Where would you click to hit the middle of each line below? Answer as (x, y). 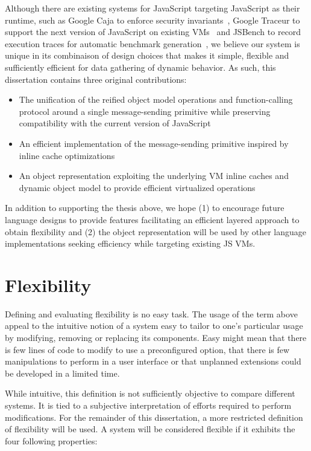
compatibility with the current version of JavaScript (115, 123)
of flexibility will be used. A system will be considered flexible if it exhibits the (150, 429)
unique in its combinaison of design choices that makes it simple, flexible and (147, 55)
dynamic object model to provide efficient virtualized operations (137, 187)
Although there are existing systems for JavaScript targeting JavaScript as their (152, 8)
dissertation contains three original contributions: (96, 79)
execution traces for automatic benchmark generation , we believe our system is (152, 43)
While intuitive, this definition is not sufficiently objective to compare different (150, 393)
